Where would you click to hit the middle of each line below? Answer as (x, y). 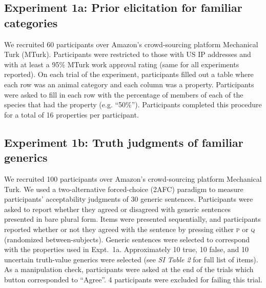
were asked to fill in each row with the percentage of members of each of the (124, 94)
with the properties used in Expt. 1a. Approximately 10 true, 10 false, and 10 (127, 249)
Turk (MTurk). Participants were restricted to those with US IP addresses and (128, 54)
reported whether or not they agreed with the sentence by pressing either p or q (130, 229)
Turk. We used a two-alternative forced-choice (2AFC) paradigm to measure (124, 189)
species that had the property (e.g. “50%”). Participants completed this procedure (133, 104)
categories (31, 22)
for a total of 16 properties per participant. (71, 114)
